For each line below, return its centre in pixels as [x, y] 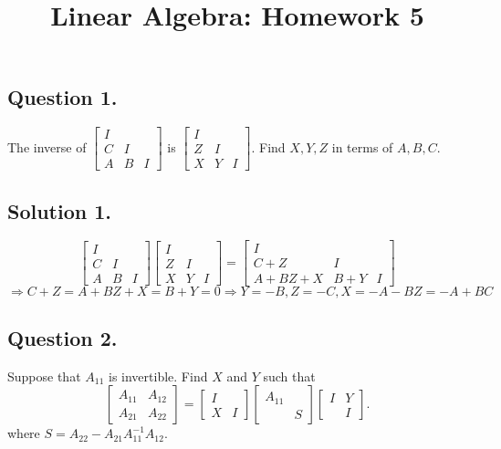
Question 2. [63, 337]
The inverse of [47, 146]
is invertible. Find [158, 376]
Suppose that [44, 376]
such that [289, 376]
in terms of [362, 146]
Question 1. [63, 97]
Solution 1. [60, 210]
